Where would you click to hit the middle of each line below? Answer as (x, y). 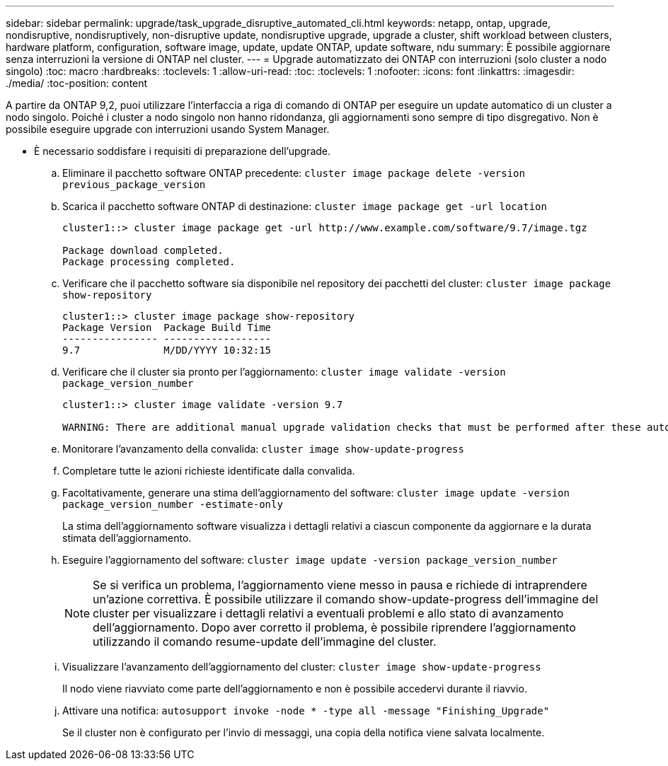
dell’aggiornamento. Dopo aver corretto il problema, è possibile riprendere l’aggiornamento (334, 627)
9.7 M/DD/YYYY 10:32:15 (167, 350)
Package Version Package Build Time (167, 327)
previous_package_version (134, 185)
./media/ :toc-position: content (77, 83)
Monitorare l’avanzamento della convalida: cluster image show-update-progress (263, 449)
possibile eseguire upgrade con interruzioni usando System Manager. (168, 129)
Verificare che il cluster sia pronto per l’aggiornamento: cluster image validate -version (284, 372)
